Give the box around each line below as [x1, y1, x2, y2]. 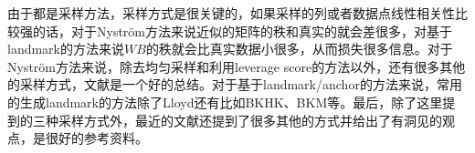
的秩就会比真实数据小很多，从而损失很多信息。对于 [145, 39, 453, 58]
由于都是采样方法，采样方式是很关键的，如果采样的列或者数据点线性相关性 [7, 4, 455, 22]
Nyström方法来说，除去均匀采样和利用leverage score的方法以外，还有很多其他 [7, 56, 466, 76]
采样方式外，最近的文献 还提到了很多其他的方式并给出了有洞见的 [58, 110, 442, 129]
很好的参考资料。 [45, 128, 148, 148]
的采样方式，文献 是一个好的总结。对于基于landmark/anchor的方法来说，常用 [7, 75, 462, 94]
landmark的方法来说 [7, 39, 125, 58]
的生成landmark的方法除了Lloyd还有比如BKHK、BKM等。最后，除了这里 [7, 92, 443, 111]
